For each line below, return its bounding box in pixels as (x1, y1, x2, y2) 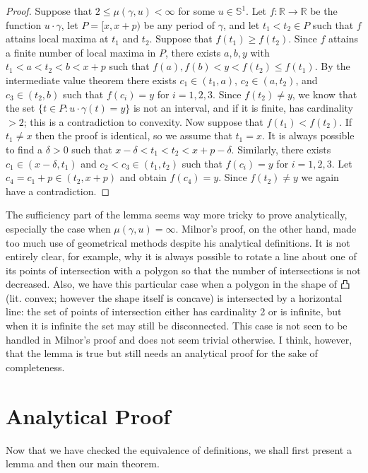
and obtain (119, 170, 167, 185)
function (6, 17, 42, 32)
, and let (222, 17, 260, 32)
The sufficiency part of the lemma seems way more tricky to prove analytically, (6, 207, 348, 222)
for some (178, 4, 215, 18)
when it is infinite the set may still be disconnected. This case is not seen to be (6, 318, 348, 333)
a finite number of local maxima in (6, 45, 156, 59)
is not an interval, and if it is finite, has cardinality (133, 100, 353, 115)
